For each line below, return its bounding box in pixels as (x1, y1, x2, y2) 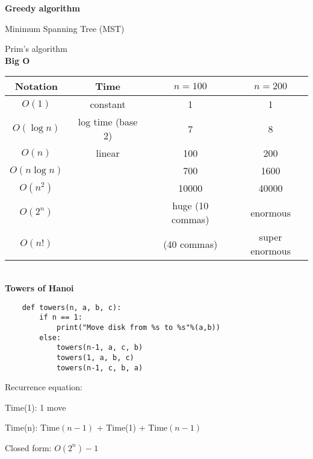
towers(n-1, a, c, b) (56, 343, 143, 352)
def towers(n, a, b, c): (22, 303, 122, 312)
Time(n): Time (5, 421, 60, 434)
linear (96, 146, 120, 160)
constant (90, 97, 126, 112)
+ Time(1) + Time (96, 421, 168, 434)
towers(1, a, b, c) (56, 353, 134, 362)
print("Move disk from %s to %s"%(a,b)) (56, 323, 220, 332)
